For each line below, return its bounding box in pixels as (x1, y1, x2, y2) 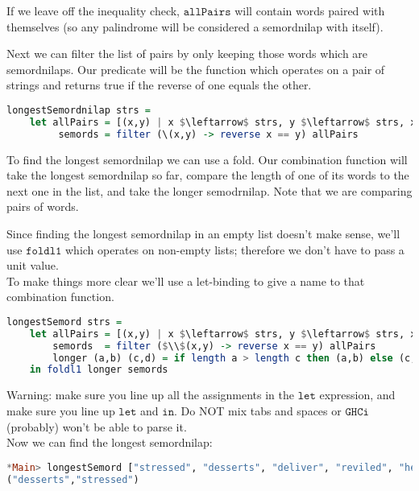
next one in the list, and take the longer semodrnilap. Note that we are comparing (6, 182, 413, 199)
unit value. (6, 257, 59, 274)
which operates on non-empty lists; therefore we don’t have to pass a (65, 241, 404, 258)
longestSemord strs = (6, 316, 122, 328)
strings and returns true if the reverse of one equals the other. (6, 76, 312, 93)
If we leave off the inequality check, (6, 2, 180, 19)
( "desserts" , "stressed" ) (6, 473, 139, 485)
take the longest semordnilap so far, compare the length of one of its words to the (6, 167, 409, 184)
